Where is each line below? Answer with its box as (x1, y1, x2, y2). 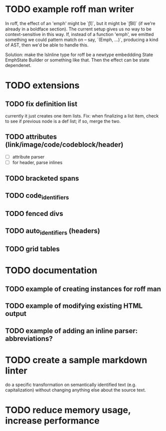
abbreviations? (5, 334, 53, 343)
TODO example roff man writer (5, 3, 134, 15)
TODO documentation (5, 265, 98, 276)
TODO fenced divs (5, 209, 63, 218)
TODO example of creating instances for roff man (5, 284, 161, 293)
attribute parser (12, 153, 45, 159)
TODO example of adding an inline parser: (5, 326, 138, 335)
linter (5, 365, 27, 376)
